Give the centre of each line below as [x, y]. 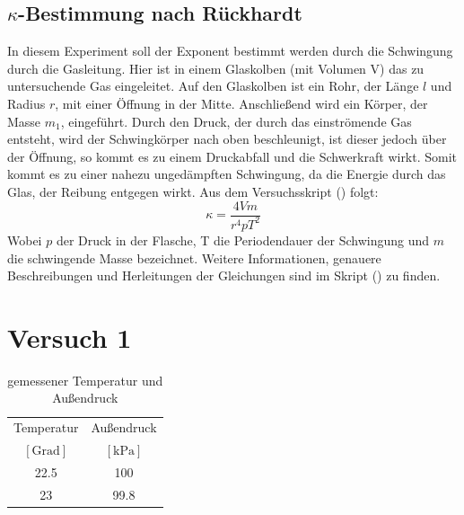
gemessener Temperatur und [85, 380]
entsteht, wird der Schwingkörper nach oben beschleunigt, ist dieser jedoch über [227, 139]
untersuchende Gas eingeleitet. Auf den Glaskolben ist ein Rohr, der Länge [213, 86]
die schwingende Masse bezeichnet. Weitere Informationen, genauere [194, 257]
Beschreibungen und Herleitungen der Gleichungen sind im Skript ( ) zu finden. [224, 275]
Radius [26, 103]
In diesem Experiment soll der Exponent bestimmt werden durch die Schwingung [230, 51]
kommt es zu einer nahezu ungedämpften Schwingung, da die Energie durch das [227, 174]
